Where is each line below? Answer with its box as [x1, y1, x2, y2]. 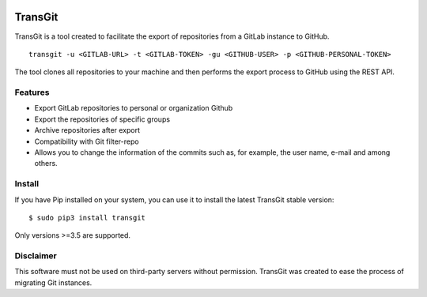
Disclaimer [14, 250, 57, 261]
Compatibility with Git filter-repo [34, 137, 139, 146]
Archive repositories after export [34, 126, 141, 135]
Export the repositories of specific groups [34, 115, 170, 124]
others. [34, 159, 59, 168]
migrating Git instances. [14, 277, 93, 288]
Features [14, 87, 50, 98]
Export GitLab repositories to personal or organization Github [34, 103, 233, 113]
